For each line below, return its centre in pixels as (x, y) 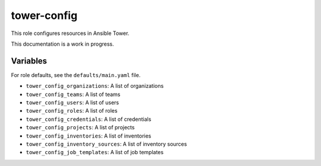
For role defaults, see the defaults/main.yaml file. (76, 75)
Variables (29, 61)
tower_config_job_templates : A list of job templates (95, 152)
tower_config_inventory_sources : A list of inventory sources (106, 144)
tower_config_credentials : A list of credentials (89, 119)
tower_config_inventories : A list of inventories (89, 136)
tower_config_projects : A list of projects (80, 127)
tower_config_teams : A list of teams (73, 94)
